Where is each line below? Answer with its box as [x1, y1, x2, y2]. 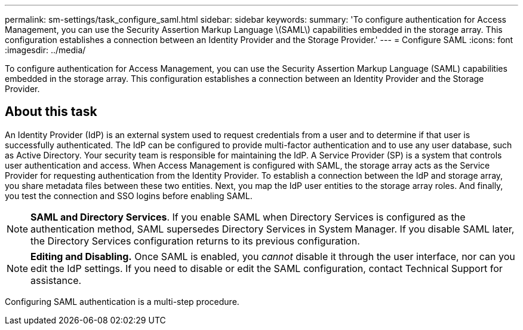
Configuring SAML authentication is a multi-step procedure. [5, 296, 239, 307]
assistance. [30, 274, 82, 286]
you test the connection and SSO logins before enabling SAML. [5, 190, 253, 201]
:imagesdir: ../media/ [5, 45, 86, 55]
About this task [5, 104, 97, 120]
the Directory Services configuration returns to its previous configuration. [30, 234, 360, 247]
